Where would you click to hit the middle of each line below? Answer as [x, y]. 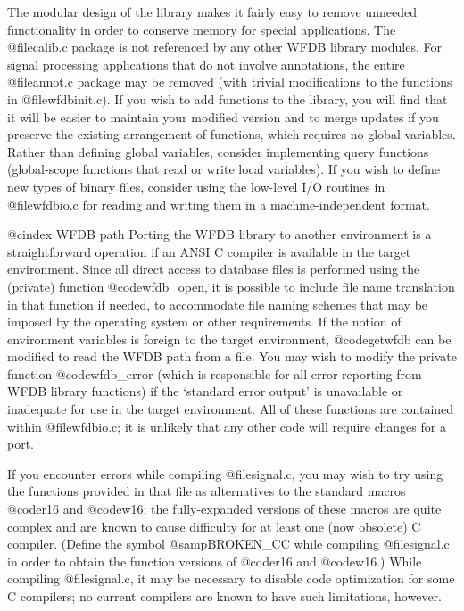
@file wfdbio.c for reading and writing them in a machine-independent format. [219, 204]
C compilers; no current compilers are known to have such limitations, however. [225, 596]
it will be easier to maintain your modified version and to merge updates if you [223, 116]
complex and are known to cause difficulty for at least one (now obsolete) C [214, 526]
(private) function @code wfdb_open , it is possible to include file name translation [231, 286]
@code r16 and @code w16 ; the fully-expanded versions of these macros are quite [224, 509]
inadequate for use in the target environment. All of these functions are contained [231, 409]
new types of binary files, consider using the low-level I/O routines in [196, 186]
